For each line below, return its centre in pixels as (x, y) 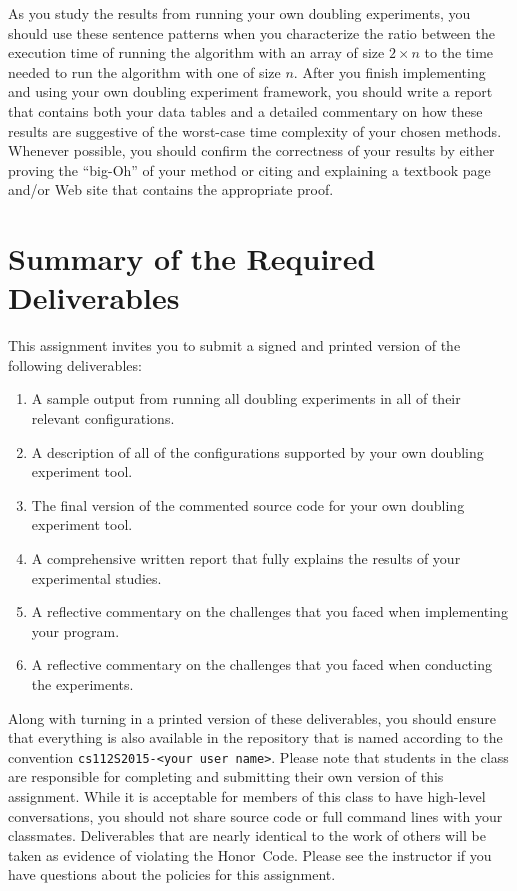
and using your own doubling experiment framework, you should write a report (250, 91)
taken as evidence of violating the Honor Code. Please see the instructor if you (250, 854)
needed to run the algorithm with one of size (144, 71)
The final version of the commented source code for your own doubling (248, 504)
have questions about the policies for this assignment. (172, 874)
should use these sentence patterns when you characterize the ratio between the (251, 32)
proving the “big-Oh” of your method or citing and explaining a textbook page (249, 169)
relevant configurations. (103, 418)
